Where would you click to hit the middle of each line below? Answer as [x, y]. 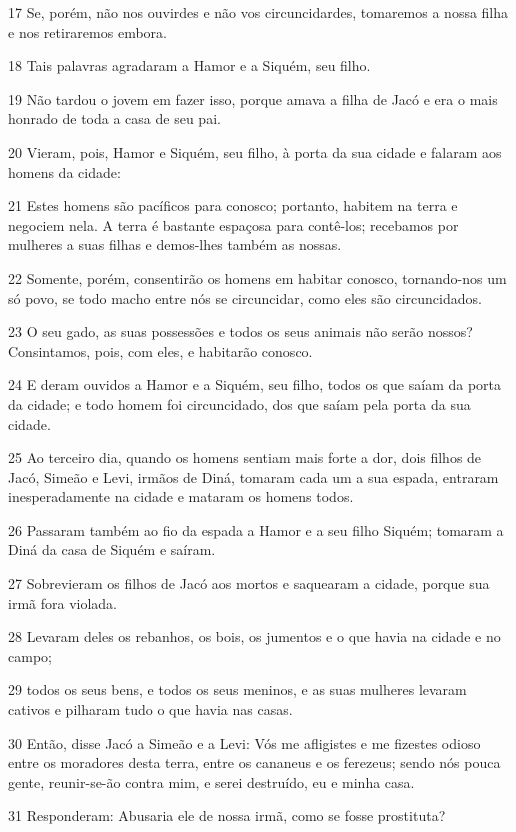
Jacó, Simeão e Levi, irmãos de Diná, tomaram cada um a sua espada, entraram [253, 476]
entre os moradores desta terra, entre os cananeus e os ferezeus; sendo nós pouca [254, 762]
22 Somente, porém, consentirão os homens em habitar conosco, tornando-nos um [257, 277]
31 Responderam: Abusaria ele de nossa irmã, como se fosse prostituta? [227, 815]
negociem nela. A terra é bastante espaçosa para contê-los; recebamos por [233, 224]
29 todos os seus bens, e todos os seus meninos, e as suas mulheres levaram [237, 689]
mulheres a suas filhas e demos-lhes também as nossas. [175, 244]
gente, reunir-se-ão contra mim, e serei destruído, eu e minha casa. [211, 781]
